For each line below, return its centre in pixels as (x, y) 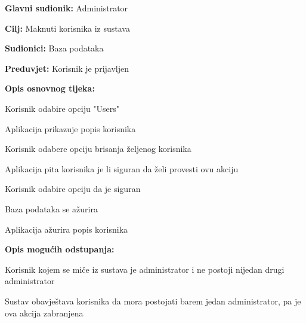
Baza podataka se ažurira (51, 208)
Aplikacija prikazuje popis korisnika (70, 128)
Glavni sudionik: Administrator (67, 8)
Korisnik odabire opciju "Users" (62, 108)
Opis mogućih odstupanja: (60, 249)
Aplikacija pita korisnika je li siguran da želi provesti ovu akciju (122, 168)
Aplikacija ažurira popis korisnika (67, 229)
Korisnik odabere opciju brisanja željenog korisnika (98, 149)
